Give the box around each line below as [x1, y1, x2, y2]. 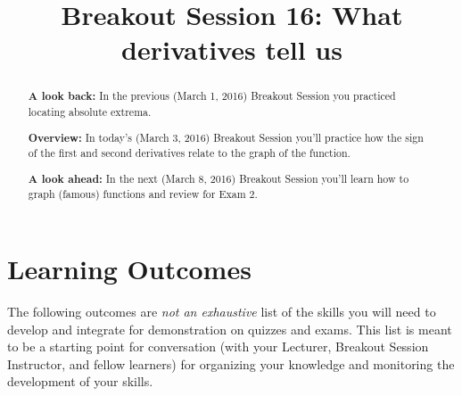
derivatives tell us [121, 31, 342, 68]
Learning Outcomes [7, 251, 252, 287]
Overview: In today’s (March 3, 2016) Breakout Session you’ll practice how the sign [28, 129, 424, 145]
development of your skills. [7, 372, 153, 391]
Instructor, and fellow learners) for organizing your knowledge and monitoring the [7, 354, 455, 373]
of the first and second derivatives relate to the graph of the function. [28, 145, 351, 161]
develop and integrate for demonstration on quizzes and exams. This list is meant [7, 319, 452, 338]
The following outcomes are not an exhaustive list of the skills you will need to [7, 302, 436, 321]
